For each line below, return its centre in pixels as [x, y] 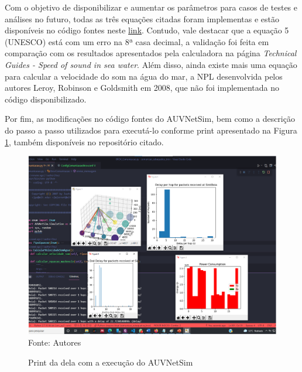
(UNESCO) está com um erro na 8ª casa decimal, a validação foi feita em [137, 41]
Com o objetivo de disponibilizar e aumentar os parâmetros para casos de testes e [151, 7]
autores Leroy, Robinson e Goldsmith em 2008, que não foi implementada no [142, 88]
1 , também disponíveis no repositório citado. [84, 141]
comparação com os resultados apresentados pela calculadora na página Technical [151, 53]
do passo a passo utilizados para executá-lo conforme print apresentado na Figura [151, 130]
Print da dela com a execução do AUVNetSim [111, 362]
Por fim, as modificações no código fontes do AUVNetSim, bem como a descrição [150, 119]
